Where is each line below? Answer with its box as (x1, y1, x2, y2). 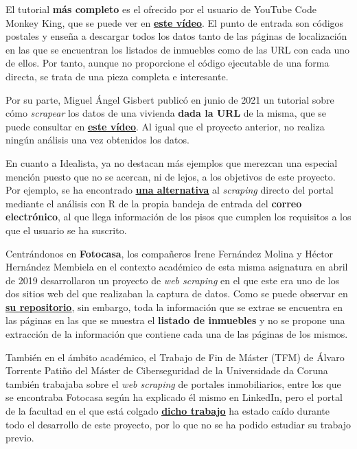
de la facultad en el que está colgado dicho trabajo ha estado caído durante (5, 404, 330, 418)
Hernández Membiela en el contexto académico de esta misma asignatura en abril (5, 260, 348, 274)
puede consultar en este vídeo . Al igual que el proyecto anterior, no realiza (5, 119, 325, 133)
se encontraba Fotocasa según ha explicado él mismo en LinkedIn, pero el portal (5, 390, 343, 404)
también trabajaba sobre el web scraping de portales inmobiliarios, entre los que (5, 376, 341, 391)
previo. (5, 430, 34, 445)
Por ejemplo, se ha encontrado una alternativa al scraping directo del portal (5, 183, 334, 197)
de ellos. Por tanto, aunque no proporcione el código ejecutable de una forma (5, 56, 330, 70)
